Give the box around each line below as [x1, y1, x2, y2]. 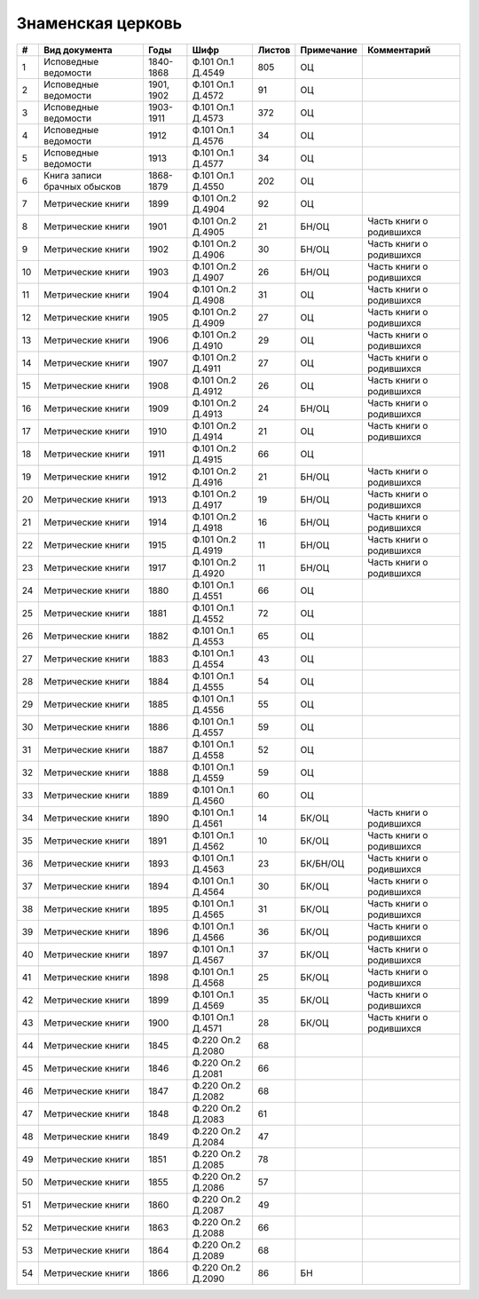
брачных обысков [43, 180, 122, 193]
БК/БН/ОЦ [300, 857, 345, 869]
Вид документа [43, 44, 113, 56]
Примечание [300, 44, 358, 56]
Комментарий [366, 44, 431, 56]
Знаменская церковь [16, 13, 183, 33]
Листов [257, 44, 291, 56]
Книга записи [43, 169, 102, 181]
